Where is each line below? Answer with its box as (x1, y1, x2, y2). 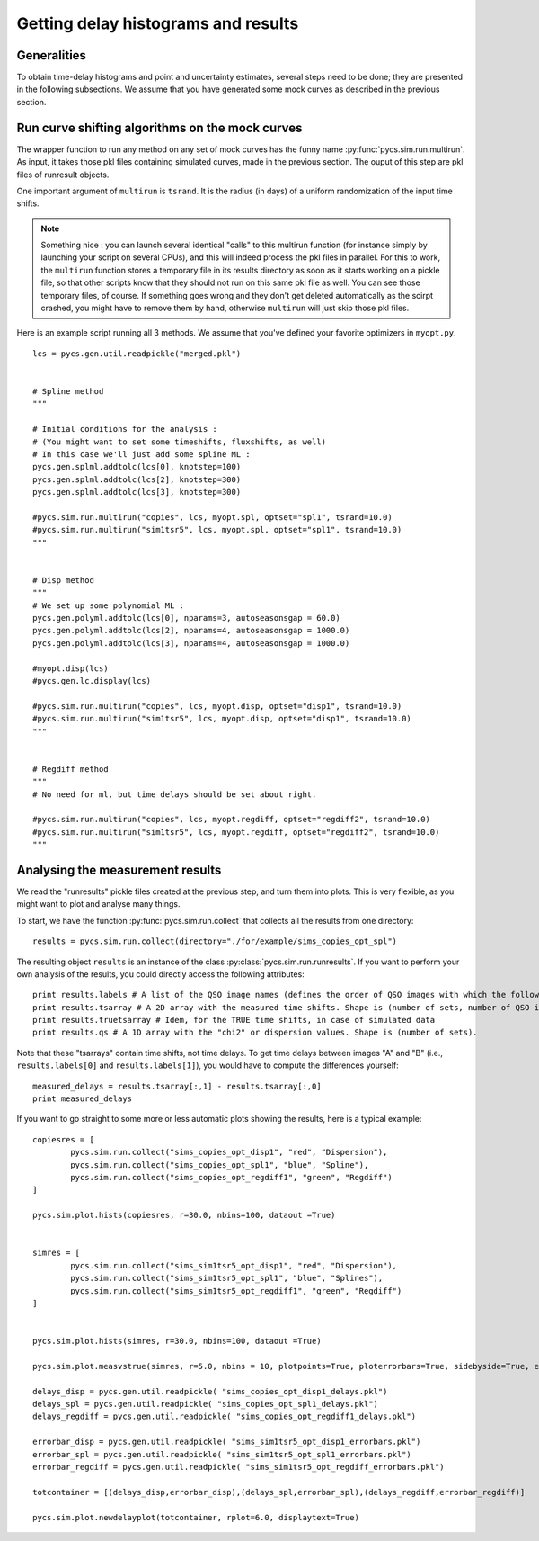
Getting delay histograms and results (16, 13, 299, 33)
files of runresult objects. (16, 169, 110, 180)
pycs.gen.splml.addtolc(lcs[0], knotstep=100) (32, 461, 242, 472)
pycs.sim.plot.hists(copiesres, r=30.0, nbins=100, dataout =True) (32, 1210, 336, 1221)
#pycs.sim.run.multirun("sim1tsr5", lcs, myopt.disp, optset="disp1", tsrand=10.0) (32, 713, 412, 724)
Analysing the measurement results (16, 862, 222, 877)
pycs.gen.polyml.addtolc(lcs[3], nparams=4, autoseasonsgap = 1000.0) (32, 638, 350, 648)
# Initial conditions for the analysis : (32, 424, 217, 435)
